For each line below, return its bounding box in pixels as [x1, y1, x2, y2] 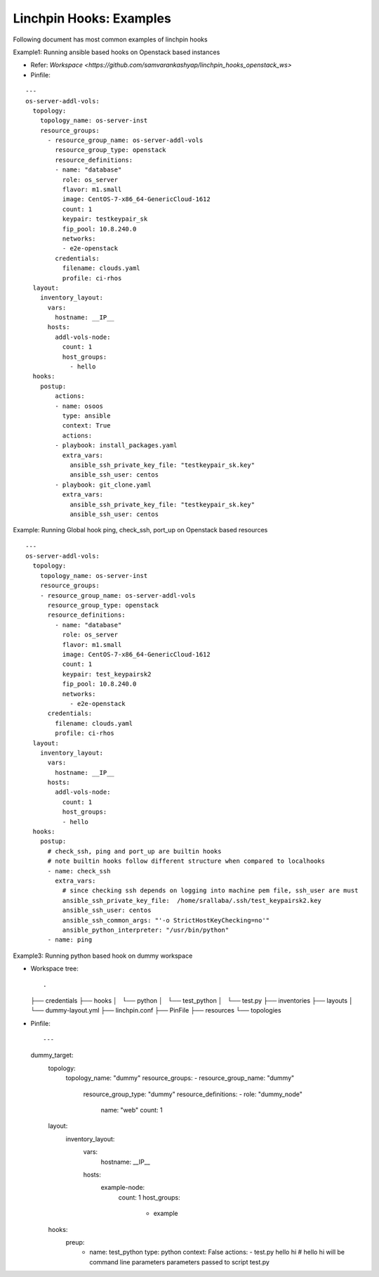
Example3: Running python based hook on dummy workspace [13, 951, 193, 960]
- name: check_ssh [47, 867, 111, 875]
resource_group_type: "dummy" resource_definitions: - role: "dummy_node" [83, 1090, 303, 1098]
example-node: [100, 1183, 145, 1192]
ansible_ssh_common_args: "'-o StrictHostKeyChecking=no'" [62, 916, 270, 924]
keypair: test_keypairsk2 [62, 670, 152, 678]
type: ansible [62, 412, 111, 420]
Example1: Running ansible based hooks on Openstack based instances [13, 48, 220, 56]
